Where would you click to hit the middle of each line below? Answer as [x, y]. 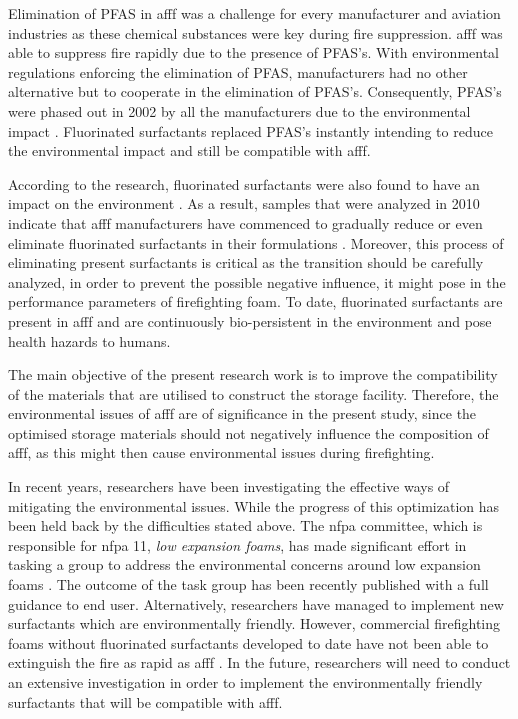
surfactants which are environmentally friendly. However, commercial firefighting [254, 623]
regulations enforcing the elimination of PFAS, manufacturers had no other [238, 71]
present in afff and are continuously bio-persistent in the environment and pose [250, 320]
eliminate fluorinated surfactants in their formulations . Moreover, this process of [256, 242]
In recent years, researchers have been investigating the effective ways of [229, 486]
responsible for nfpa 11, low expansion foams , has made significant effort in [237, 544]
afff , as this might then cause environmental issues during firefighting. [221, 452]
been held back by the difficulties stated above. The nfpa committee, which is [245, 525]
